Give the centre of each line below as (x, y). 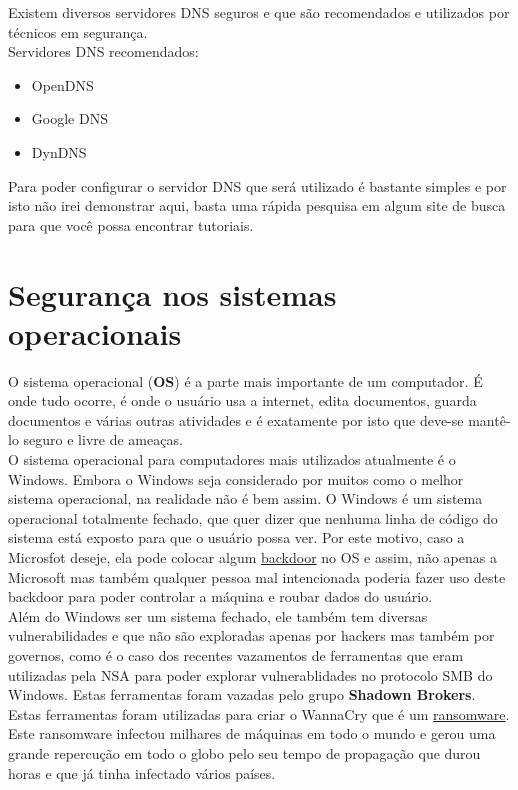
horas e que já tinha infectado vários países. (142, 772)
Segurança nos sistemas (172, 293)
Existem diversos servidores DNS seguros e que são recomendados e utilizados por (259, 12)
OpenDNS (62, 84)
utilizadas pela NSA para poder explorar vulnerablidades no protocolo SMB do (250, 674)
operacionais (95, 332)
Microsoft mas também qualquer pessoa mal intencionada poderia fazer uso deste (257, 576)
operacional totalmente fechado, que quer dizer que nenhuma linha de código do (253, 517)
